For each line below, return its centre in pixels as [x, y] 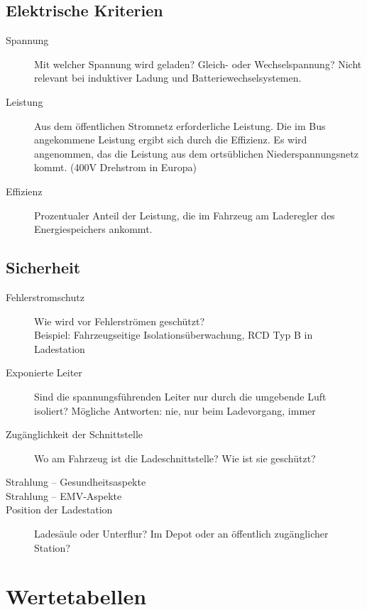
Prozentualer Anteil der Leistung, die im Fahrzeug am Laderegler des [185, 215]
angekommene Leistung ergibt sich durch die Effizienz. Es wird [171, 140]
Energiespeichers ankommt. [93, 229]
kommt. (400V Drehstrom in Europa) [115, 167]
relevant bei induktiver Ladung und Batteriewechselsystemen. [168, 78]
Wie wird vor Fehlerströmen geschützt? [120, 321]
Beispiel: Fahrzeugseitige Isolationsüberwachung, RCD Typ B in [174, 335]
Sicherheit [43, 267]
